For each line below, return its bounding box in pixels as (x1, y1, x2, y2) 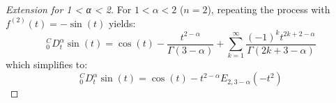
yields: (108, 15, 136, 30)
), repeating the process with (207, 2, 330, 16)
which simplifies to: (6, 57, 88, 72)
